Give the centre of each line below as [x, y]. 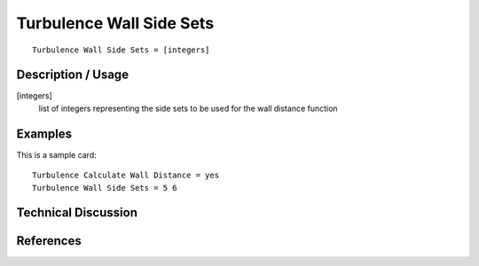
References [49, 241]
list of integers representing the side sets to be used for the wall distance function [188, 108]
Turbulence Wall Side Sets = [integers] [121, 50]
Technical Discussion [77, 213]
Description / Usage [72, 75]
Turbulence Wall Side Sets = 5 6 [105, 188]
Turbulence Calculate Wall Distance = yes [126, 176]
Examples [44, 133]
